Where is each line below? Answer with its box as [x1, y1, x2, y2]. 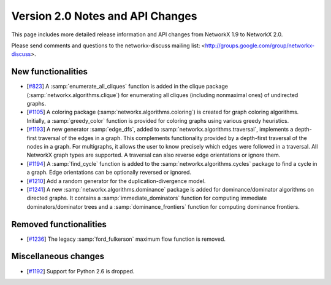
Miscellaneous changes [11, 251, 104, 262]
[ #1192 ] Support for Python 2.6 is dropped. [26, 267, 135, 275]
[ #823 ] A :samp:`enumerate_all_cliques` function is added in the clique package [26, 83, 228, 90]
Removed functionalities [11, 219, 107, 230]
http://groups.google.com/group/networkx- [205, 42, 315, 49]
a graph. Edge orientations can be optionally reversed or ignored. [26, 169, 192, 176]
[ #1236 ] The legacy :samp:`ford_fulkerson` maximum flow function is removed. [26, 235, 226, 243]
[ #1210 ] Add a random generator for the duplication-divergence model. [26, 177, 206, 184]
